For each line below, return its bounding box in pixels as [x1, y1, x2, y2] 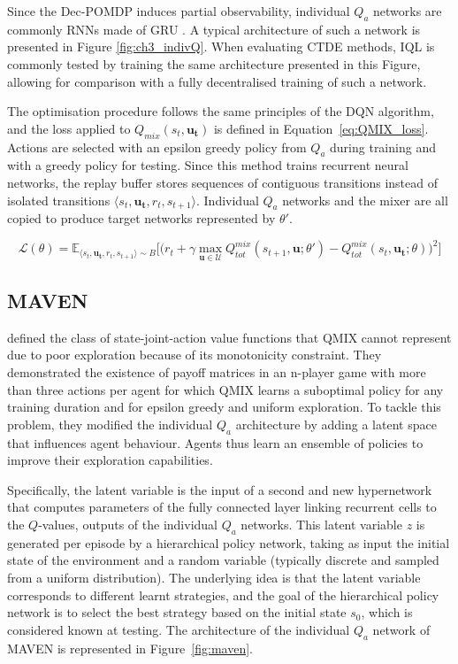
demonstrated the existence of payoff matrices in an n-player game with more [7, 363, 426, 382]
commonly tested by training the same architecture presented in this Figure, [7, 54, 421, 73]
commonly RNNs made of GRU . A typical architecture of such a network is [7, 19, 421, 38]
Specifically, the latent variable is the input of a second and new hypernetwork [7, 480, 432, 498]
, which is [361, 603, 413, 622]
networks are [373, 2, 442, 19]
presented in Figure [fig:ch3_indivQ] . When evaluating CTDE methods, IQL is [7, 37, 435, 56]
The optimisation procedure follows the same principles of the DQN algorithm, [7, 102, 434, 120]
